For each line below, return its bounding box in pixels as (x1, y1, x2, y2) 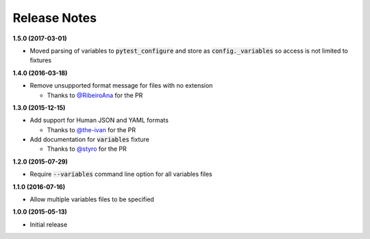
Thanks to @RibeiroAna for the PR (47, 91, 143, 99)
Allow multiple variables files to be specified (29, 195, 154, 203)
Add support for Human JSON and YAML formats (29, 116, 169, 125)
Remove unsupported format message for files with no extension (29, 81, 213, 90)
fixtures (29, 56, 51, 64)
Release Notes (12, 10, 97, 25)
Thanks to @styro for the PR (47, 144, 127, 153)
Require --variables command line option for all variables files (29, 170, 212, 178)
